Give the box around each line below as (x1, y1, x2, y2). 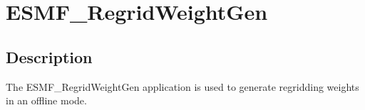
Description (6, 45, 93, 67)
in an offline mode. (6, 93, 87, 108)
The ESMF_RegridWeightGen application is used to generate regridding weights (6, 79, 359, 94)
